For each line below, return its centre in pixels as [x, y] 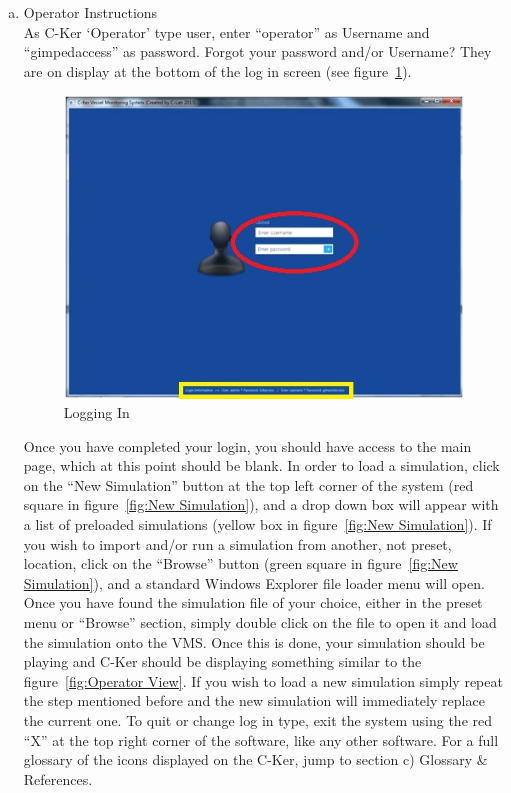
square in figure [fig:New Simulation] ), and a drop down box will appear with [261, 504]
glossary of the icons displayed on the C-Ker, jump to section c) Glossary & [255, 759]
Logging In [96, 412]
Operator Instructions [90, 12]
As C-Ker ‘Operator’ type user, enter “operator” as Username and [226, 31]
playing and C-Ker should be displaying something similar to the [222, 661]
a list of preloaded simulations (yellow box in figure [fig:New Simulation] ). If [257, 524]
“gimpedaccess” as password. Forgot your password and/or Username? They [257, 51]
